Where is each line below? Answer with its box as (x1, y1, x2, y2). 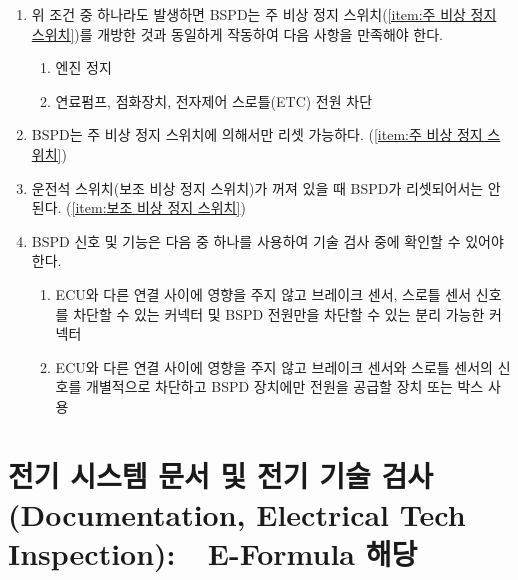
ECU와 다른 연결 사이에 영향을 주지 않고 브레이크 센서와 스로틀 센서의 (55, 356, 493, 377)
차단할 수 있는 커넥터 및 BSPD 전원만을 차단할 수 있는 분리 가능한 (73, 303, 485, 324)
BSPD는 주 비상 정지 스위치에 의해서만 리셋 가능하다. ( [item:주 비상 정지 (31, 124, 483, 145)
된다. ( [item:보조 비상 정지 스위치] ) (31, 197, 246, 218)
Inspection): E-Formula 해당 (8, 533, 418, 574)
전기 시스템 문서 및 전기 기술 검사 (8, 454, 433, 495)
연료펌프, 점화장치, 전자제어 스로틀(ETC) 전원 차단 (55, 90, 373, 111)
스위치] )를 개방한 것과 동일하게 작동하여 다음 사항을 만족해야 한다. (31, 23, 443, 44)
